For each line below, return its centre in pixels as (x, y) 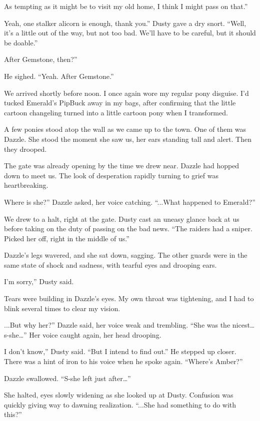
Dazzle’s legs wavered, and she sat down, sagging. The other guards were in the (126, 255)
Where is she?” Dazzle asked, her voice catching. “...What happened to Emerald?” (130, 202)
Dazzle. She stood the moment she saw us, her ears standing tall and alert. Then (128, 139)
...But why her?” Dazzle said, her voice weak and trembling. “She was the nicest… (129, 325)
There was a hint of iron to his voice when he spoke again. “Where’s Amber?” (123, 361)
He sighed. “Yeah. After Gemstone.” (59, 76)
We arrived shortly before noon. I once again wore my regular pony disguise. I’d (126, 93)
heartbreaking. (26, 185)
